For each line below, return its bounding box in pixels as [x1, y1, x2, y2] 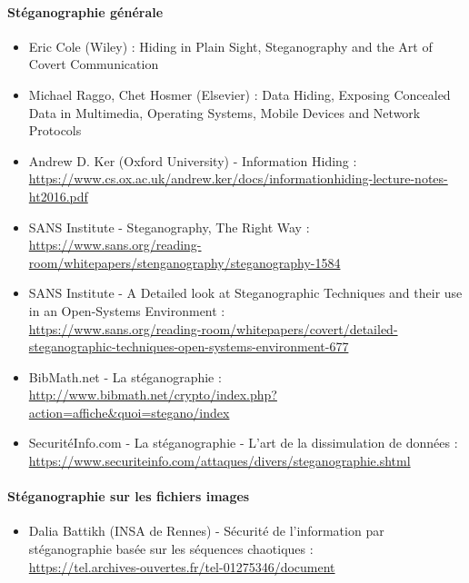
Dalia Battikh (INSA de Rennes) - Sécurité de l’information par [28, 521, 384, 540]
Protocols [28, 121, 82, 140]
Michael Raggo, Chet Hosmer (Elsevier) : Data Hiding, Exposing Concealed [28, 84, 451, 104]
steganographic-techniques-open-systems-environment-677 [28, 337, 349, 356]
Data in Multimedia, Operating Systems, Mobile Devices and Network [28, 103, 421, 122]
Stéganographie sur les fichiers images [7, 487, 250, 506]
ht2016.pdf [28, 186, 88, 205]
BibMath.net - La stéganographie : [28, 367, 222, 386]
